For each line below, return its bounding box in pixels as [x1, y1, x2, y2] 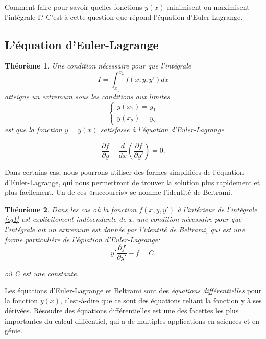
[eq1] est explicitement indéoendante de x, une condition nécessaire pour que [5, 214, 242, 224]
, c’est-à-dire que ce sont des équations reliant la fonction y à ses [60, 295, 262, 306]
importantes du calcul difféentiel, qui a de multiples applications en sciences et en [5, 315, 259, 326]
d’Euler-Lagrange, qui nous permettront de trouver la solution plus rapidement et [5, 176, 260, 187]
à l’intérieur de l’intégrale [177, 204, 257, 214]
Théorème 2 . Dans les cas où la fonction [5, 204, 137, 214]
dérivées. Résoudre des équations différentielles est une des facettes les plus [5, 305, 239, 316]
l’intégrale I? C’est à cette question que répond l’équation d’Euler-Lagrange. [5, 11, 243, 22]
